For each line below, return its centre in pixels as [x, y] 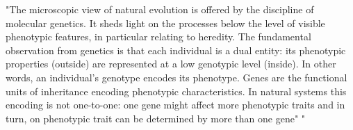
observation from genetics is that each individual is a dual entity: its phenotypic [176, 50]
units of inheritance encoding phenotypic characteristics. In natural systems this [176, 91]
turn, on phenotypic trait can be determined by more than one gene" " [156, 118]
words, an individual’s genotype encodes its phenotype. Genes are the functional [176, 77]
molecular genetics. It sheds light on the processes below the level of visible [165, 23]
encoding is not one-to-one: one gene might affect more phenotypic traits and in [175, 105]
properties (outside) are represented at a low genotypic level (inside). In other [171, 64]
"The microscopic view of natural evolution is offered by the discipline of [160, 9]
